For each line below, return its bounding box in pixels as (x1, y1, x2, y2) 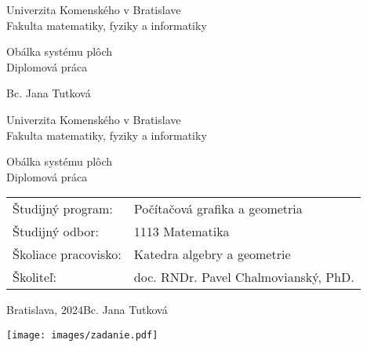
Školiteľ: (13, 268, 57, 287)
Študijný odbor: (13, 222, 99, 241)
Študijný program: (13, 199, 113, 218)
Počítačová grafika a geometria (133, 199, 303, 218)
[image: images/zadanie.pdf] (6, 329, 158, 341)
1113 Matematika (133, 222, 230, 241)
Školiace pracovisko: (13, 245, 122, 264)
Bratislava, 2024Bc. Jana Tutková (6, 301, 168, 318)
